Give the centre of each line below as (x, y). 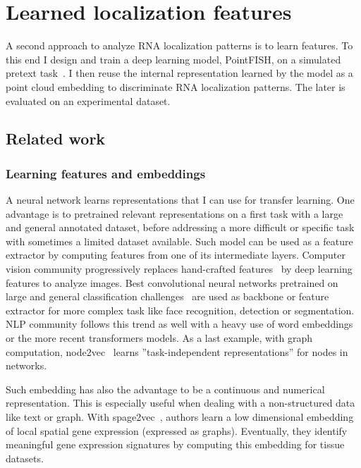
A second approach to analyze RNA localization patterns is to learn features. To (179, 45)
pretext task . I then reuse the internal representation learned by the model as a (179, 73)
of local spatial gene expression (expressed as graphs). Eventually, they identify (177, 430)
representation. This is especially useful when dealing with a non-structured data (180, 403)
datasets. (25, 458)
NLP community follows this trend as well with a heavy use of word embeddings (179, 324)
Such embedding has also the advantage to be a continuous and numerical (165, 389)
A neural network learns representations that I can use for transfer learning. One (180, 200)
